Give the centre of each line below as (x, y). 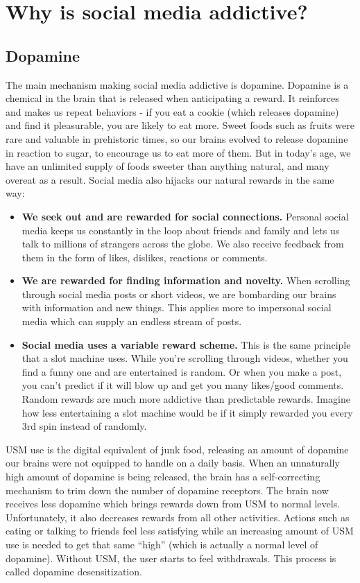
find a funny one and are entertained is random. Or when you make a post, (182, 371)
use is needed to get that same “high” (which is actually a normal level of (162, 544)
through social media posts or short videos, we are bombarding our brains (179, 294)
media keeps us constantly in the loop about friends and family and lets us (181, 230)
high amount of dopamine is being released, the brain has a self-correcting (163, 477)
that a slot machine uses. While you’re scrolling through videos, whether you (185, 358)
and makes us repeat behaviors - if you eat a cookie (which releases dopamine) (172, 111)
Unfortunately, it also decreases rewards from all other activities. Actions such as (178, 517)
